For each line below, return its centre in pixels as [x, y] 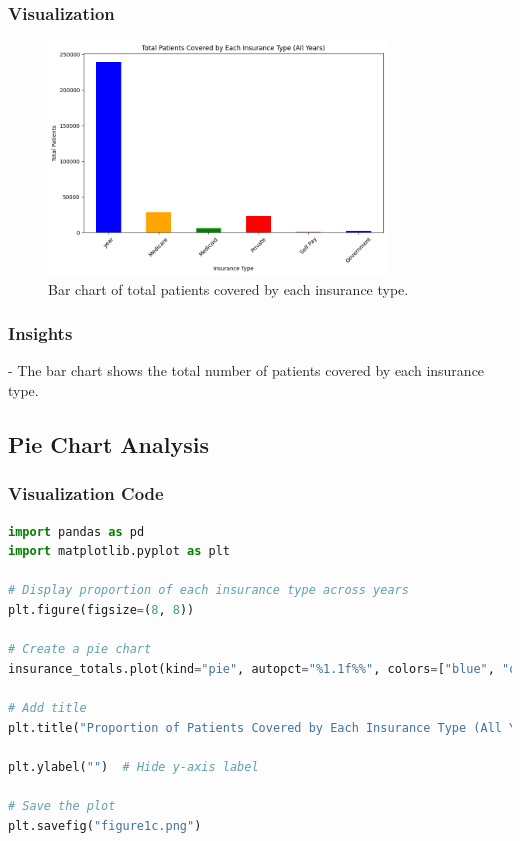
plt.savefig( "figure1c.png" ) [105, 825]
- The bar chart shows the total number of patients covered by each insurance [246, 370]
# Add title [47, 708]
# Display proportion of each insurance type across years [208, 590]
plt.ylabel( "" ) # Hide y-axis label [133, 766]
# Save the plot [62, 805]
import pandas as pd [76, 531]
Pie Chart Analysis [108, 444]
